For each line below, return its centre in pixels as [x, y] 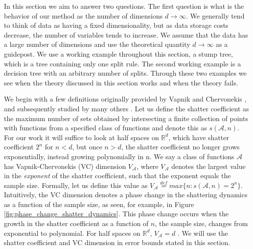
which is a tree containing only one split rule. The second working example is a [123, 63]
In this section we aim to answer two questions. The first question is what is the [124, 6]
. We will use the [203, 233]
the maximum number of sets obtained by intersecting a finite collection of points [126, 118]
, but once [87, 147]
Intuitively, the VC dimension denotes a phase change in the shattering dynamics [126, 195]
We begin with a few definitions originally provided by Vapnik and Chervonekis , [125, 99]
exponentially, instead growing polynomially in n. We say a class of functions [119, 156]
